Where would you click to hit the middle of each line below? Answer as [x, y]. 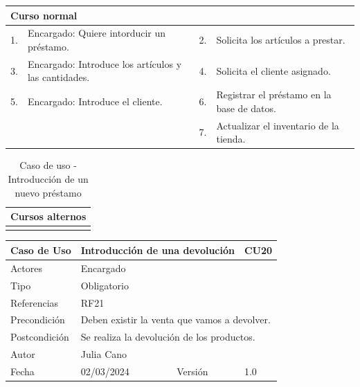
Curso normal [44, 15]
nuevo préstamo [48, 192]
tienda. [231, 139]
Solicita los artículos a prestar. [281, 40]
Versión [192, 371]
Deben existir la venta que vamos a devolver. [175, 319]
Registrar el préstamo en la [274, 94]
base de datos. [246, 108]
